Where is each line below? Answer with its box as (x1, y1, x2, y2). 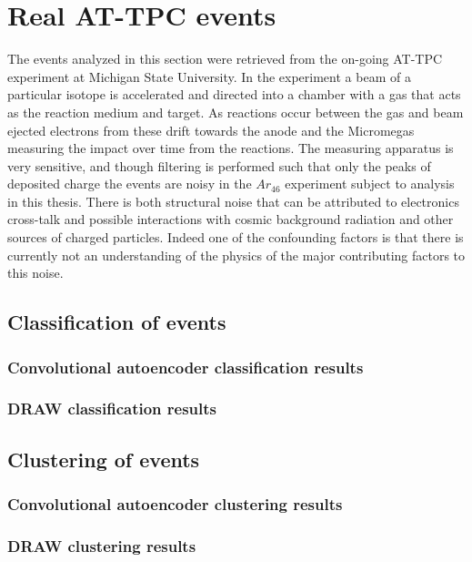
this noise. (7, 263, 64, 282)
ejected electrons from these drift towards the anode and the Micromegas (7, 120, 415, 139)
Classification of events (7, 308, 226, 336)
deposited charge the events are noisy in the (7, 174, 252, 193)
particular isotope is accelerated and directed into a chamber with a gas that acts (7, 85, 461, 104)
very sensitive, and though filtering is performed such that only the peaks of (7, 156, 431, 175)
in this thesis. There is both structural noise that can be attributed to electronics (7, 191, 459, 210)
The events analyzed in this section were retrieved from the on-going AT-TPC (7, 49, 443, 68)
